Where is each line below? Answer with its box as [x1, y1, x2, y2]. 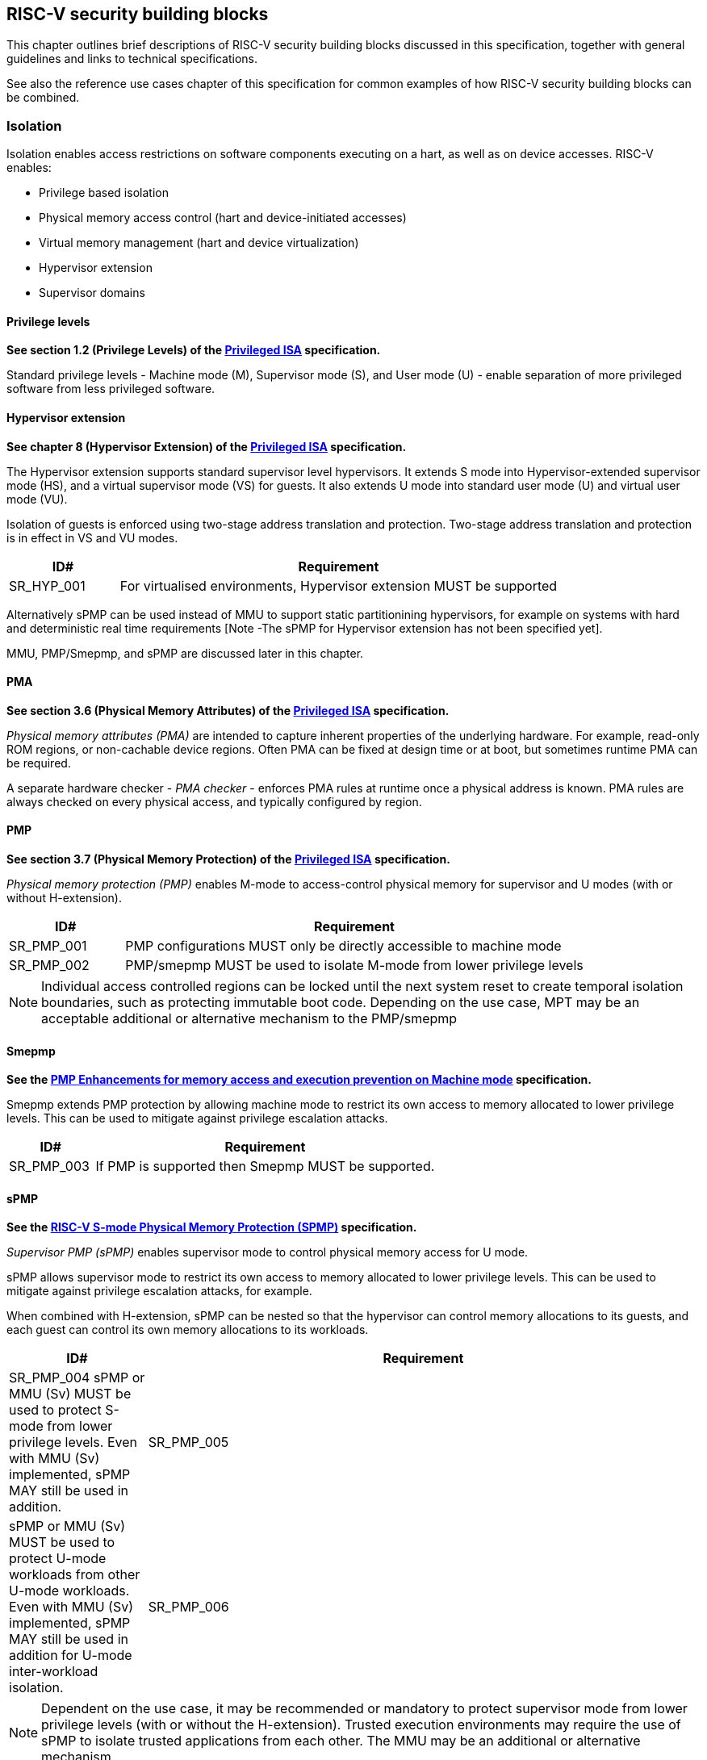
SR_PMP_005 [148, 1434, 229, 1451]
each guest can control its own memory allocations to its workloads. [6, 1323, 369, 1337]
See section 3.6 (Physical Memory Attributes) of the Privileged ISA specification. [6, 703, 450, 717]
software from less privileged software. [6, 382, 215, 396]
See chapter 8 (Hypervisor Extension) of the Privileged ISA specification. [6, 439, 407, 454]
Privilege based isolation [39, 186, 169, 200]
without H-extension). [6, 891, 122, 905]
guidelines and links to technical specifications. [6, 52, 258, 66]
